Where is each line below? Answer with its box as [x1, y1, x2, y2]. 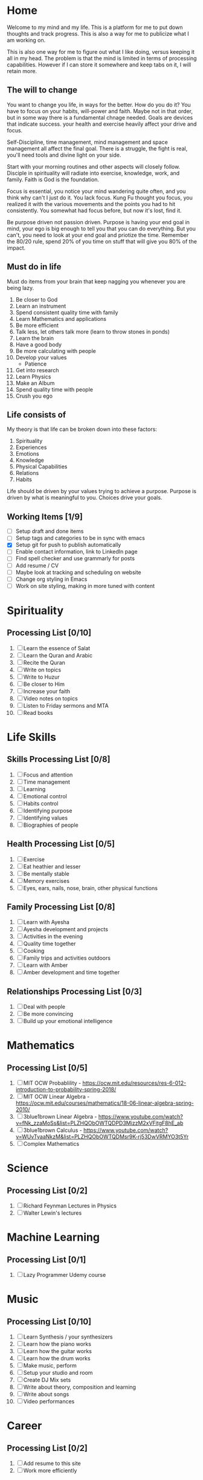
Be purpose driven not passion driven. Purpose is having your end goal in [7, 218, 190, 225]
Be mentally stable [23, 870, 69, 877]
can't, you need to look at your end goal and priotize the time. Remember [7, 231, 189, 239]
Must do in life [7, 262, 62, 272]
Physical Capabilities [15, 463, 68, 470]
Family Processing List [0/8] [7, 902, 115, 912]
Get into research [15, 366, 59, 373]
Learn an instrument [15, 302, 66, 309]
